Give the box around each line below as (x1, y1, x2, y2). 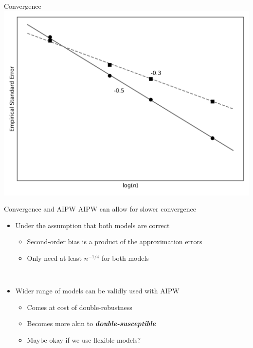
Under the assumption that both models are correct (15, 220, 170, 230)
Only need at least (27, 252, 82, 263)
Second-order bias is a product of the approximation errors (27, 236, 202, 247)
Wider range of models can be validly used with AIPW (15, 286, 180, 296)
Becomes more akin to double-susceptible (27, 318, 156, 329)
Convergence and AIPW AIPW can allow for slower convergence (4, 204, 196, 214)
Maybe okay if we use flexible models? (27, 334, 141, 345)
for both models (101, 252, 149, 263)
